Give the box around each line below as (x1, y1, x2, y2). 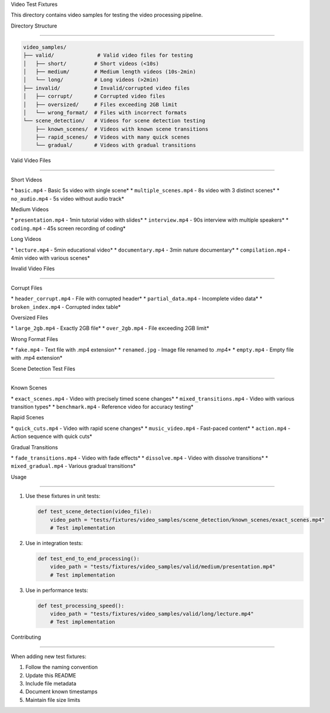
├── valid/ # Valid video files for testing (23, 52, 193, 58)
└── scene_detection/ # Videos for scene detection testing (23, 118, 205, 124)
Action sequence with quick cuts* (11, 433, 92, 440)
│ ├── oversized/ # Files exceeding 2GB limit (23, 101, 178, 108)
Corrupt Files (11, 284, 43, 291)
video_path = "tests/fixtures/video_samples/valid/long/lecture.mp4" (50, 611, 254, 617)
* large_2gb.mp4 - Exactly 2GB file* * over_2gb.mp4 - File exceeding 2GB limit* (11, 325, 209, 332)
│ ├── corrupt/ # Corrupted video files (23, 93, 166, 99)
